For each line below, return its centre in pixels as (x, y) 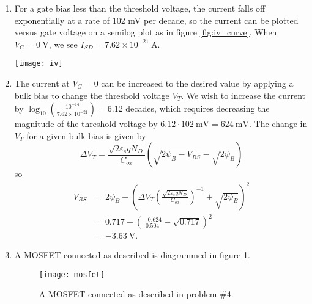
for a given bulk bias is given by (86, 135)
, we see (63, 44)
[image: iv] (39, 64)
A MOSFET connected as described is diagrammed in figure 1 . (132, 255)
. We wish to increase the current (243, 95)
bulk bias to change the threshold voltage (92, 95)
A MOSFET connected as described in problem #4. (136, 294)
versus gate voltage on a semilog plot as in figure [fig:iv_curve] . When (146, 32)
